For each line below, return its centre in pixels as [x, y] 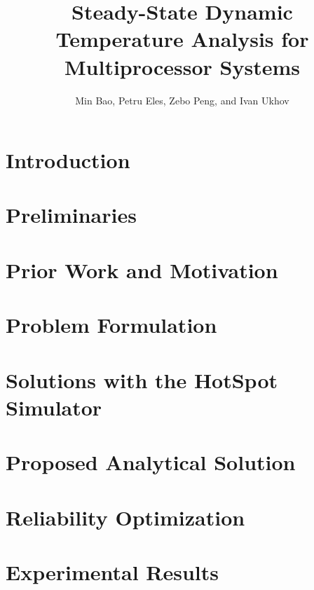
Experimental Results [112, 571]
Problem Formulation [111, 325]
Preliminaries [71, 215]
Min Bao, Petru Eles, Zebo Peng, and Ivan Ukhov [182, 100]
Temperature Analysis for [182, 39]
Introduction [68, 160]
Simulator [54, 407]
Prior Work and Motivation [142, 269]
